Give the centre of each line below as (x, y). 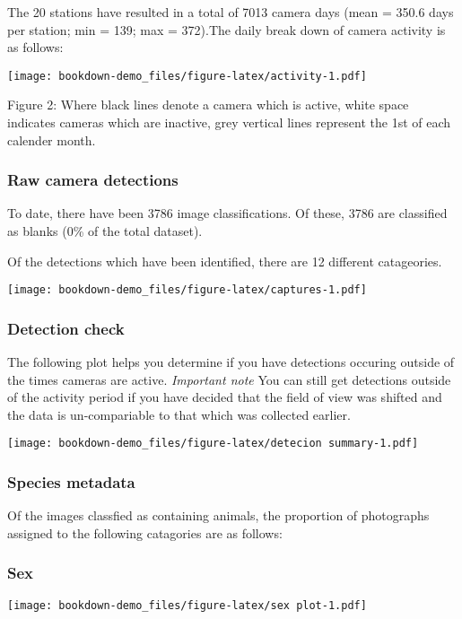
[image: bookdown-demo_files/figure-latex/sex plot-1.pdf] (187, 605)
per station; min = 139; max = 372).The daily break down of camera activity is (227, 29)
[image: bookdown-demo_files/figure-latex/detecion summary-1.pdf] (213, 444)
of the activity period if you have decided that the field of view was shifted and (225, 397)
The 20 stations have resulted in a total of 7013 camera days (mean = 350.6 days (231, 12)
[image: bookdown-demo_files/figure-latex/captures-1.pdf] (187, 290)
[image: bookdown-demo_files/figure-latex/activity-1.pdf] (187, 76)
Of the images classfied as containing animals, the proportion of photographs (218, 515)
